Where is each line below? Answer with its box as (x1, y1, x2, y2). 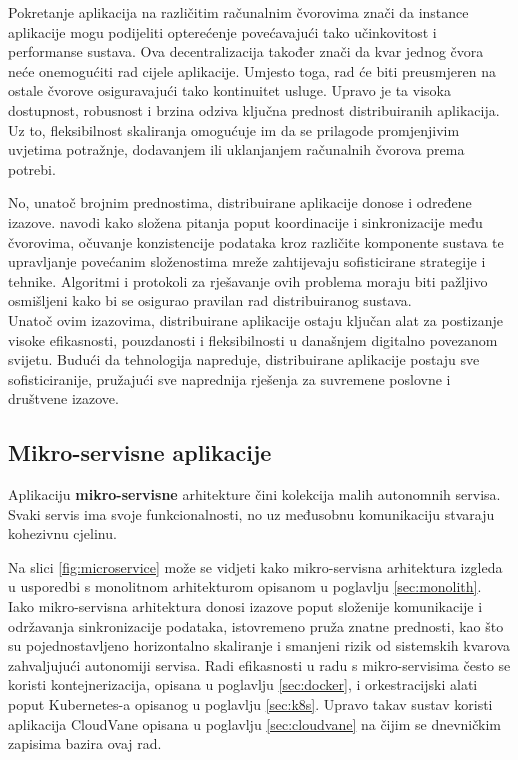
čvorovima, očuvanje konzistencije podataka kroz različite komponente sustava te (8, 231, 504, 252)
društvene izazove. (8, 388, 119, 409)
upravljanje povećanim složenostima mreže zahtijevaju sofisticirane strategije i (8, 251, 486, 272)
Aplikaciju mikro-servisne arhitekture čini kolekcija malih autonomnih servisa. (8, 484, 501, 505)
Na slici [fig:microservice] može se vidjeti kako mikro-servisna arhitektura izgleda (8, 556, 503, 577)
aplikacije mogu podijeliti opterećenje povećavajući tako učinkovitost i (8, 21, 437, 42)
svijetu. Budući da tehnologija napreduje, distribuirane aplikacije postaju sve (8, 349, 480, 370)
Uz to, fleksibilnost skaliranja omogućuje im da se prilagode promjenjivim (8, 119, 460, 140)
